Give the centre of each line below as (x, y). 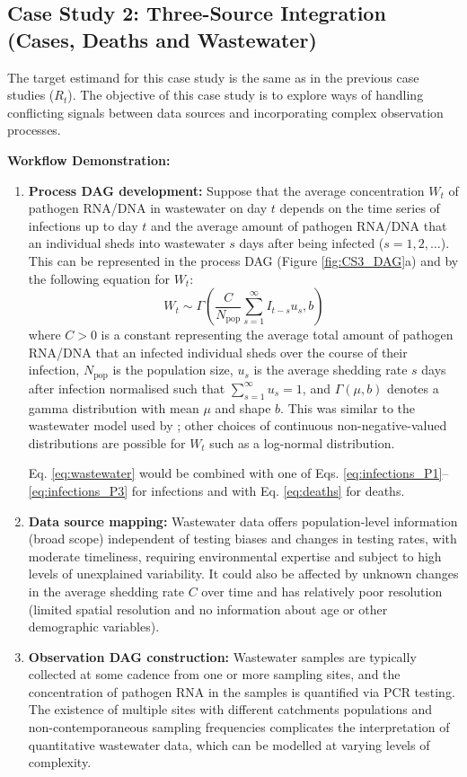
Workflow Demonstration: (89, 159)
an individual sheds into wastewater (127, 243)
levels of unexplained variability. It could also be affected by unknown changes (243, 574)
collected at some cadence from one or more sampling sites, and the (214, 674)
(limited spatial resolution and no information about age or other (208, 609)
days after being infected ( (312, 243)
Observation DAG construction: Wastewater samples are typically (222, 656)
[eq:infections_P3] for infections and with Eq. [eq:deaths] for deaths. (216, 490)
